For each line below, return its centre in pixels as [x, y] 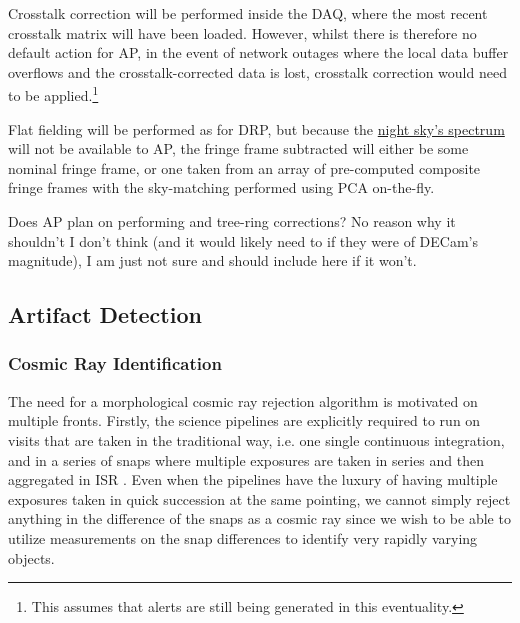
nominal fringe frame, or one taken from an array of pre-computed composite [244, 167]
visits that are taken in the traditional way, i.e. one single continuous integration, [256, 439]
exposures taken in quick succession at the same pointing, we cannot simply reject [259, 498]
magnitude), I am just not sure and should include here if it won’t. [212, 260]
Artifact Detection [105, 314]
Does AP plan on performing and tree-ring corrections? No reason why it [232, 221]
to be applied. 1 [53, 94]
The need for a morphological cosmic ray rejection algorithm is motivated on [243, 400]
